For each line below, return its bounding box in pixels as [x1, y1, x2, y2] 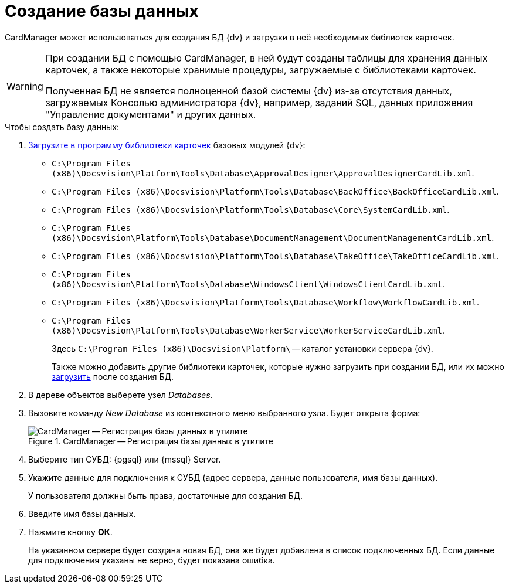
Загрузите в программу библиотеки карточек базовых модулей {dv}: [28, 140, 306, 150]
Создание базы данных [5, 1, 199, 21]
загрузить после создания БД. [52, 371, 174, 382]
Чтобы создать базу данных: [5, 121, 120, 132]
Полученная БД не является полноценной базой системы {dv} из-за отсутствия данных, [45, 84, 452, 97]
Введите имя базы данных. [28, 508, 136, 519]
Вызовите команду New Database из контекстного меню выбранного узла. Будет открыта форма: [28, 407, 420, 418]
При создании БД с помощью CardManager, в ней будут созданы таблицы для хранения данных [45, 52, 488, 64]
